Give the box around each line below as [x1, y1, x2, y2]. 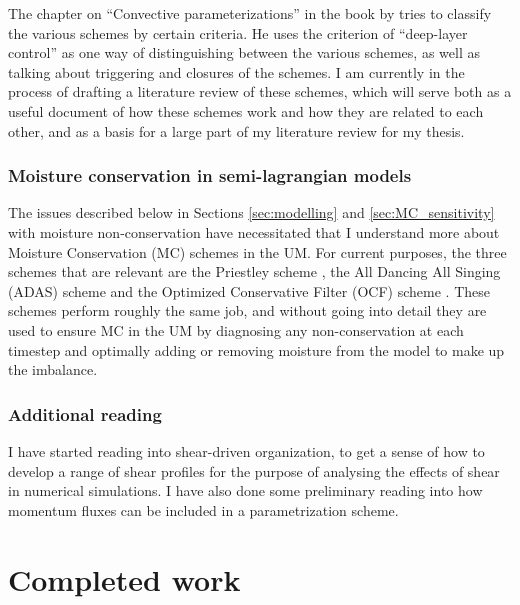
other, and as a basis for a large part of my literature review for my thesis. [8, 120, 465, 141]
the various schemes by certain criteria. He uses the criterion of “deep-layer [8, 22, 468, 43]
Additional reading [8, 401, 162, 426]
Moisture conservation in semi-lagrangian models [8, 163, 412, 188]
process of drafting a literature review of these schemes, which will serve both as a [8, 81, 512, 102]
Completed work [8, 558, 241, 599]
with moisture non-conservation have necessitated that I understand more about [8, 221, 500, 242]
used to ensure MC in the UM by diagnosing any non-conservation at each [8, 319, 464, 340]
